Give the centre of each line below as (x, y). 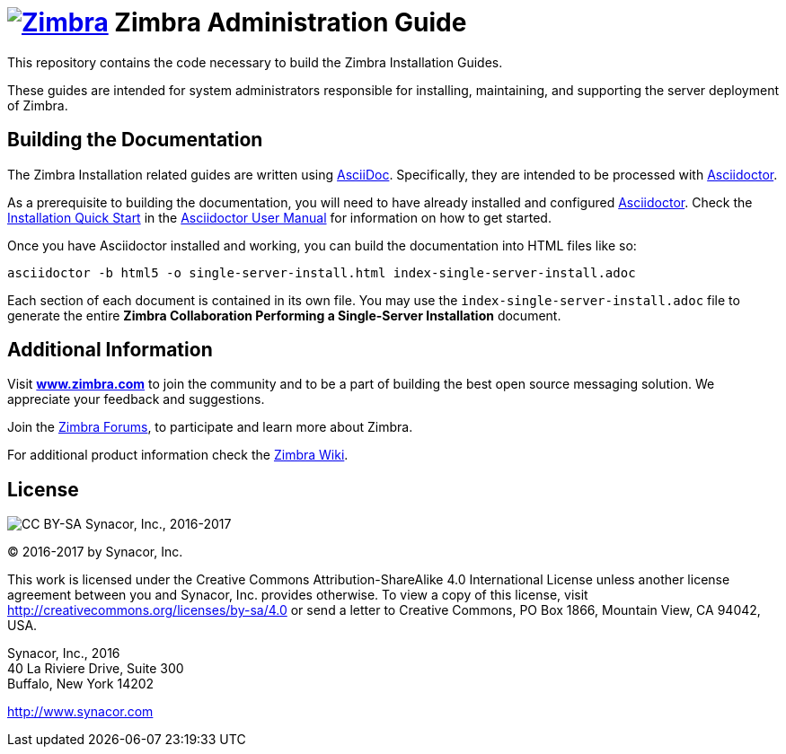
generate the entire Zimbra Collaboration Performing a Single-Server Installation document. (284, 315)
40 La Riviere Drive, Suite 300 (96, 669)
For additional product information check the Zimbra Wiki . (178, 455)
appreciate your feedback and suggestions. (136, 399)
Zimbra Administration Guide (291, 22)
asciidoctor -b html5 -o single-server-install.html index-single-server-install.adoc (322, 272)
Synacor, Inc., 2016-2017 (158, 524)
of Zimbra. (38, 105)
